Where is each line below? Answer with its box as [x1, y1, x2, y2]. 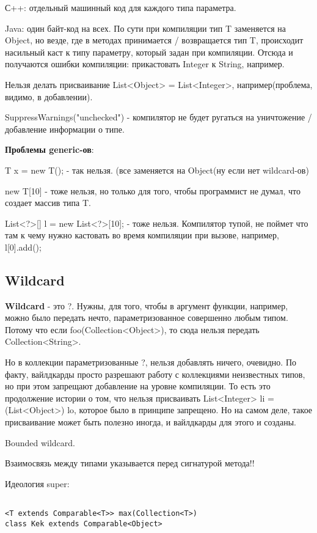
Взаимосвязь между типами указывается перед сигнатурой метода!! [5, 457, 255, 469]
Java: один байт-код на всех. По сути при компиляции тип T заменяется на [5, 21, 286, 34]
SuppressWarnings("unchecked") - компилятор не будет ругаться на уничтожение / [5, 111, 312, 123]
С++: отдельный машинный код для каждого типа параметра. [5, 1, 236, 13]
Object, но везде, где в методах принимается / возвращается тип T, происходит [5, 34, 304, 46]
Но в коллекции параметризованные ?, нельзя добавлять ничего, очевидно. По [5, 356, 297, 369]
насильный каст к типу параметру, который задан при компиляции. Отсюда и [5, 45, 293, 58]
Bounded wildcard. [5, 436, 75, 449]
